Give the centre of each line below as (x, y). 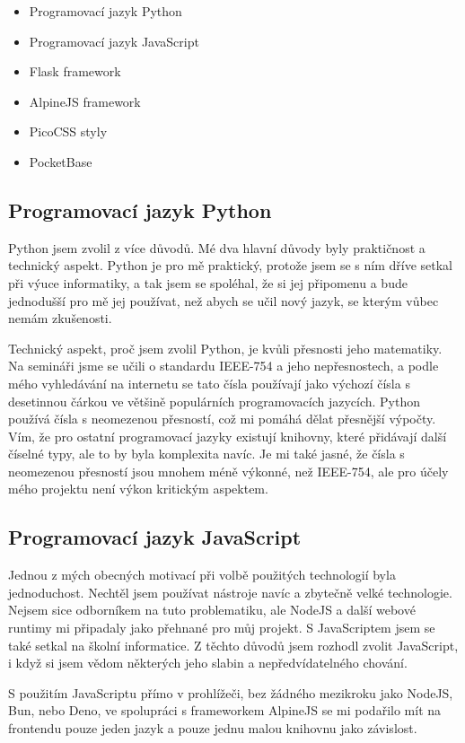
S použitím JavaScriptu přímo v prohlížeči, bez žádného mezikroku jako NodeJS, (231, 692)
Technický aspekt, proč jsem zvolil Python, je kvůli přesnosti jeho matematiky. (225, 348)
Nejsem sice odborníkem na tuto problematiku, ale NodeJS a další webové (212, 610)
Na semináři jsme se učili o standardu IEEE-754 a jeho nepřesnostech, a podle (224, 366)
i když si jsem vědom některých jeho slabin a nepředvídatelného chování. (208, 663)
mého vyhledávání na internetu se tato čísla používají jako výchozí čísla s (209, 383)
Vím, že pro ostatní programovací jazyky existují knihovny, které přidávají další (228, 436)
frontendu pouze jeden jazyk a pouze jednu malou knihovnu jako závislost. (213, 728)
